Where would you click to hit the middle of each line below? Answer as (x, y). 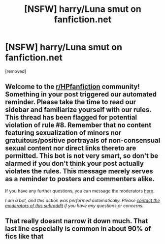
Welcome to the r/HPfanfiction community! (73, 87)
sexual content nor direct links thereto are (71, 148)
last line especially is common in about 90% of (78, 229)
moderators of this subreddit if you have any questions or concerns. (74, 206)
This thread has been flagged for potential (71, 117)
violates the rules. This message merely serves (79, 171)
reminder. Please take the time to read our (71, 102)
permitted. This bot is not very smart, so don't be (82, 156)
